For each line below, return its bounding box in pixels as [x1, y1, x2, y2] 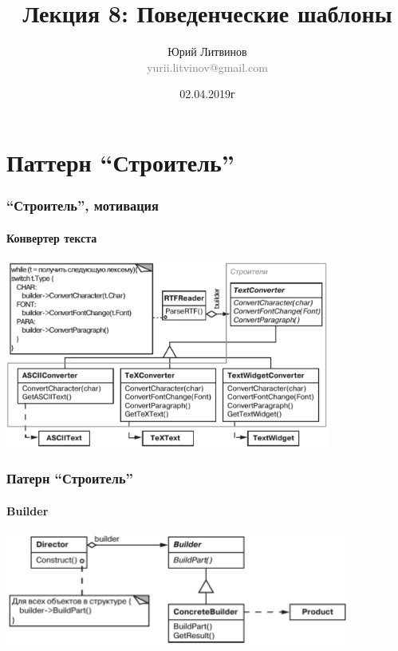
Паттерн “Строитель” [6, 145, 234, 178]
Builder [6, 502, 49, 519]
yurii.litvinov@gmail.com [147, 58, 268, 75]
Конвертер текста [6, 229, 97, 246]
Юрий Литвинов [167, 43, 247, 60]
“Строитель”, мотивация [6, 195, 159, 215]
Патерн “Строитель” [6, 468, 133, 488]
